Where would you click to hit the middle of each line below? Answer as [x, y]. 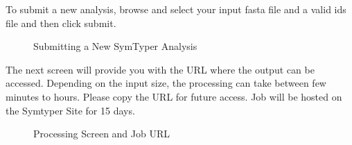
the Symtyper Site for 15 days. [70, 110]
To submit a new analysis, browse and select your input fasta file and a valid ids [176, 9]
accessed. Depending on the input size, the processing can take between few [166, 83]
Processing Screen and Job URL [102, 134]
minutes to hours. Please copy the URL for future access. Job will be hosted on [174, 96]
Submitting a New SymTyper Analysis [115, 46]
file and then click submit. [61, 23]
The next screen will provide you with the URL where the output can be [160, 69]
